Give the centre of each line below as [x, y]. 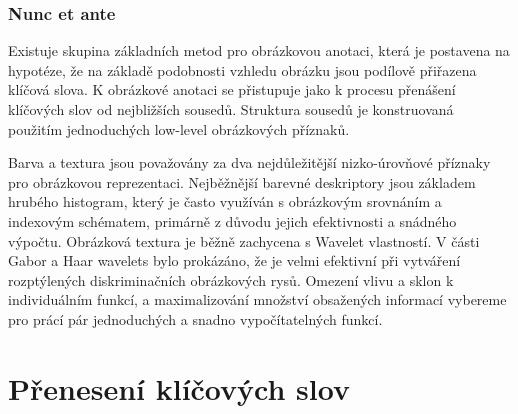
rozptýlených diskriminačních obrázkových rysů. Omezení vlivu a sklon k [231, 279]
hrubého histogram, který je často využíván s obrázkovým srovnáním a [225, 201]
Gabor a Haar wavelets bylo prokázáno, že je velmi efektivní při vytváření [234, 260]
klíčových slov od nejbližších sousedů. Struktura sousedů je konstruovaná [231, 109]
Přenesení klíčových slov [179, 387]
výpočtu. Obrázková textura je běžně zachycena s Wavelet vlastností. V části [244, 240]
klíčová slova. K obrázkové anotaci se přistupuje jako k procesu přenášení [232, 89]
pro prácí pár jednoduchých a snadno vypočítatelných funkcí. [195, 318]
